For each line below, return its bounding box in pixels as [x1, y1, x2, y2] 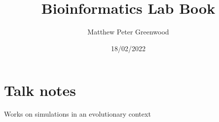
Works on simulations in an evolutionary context [4, 109, 151, 119]
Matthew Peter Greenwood [87, 27, 169, 37]
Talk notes [4, 80, 76, 100]
